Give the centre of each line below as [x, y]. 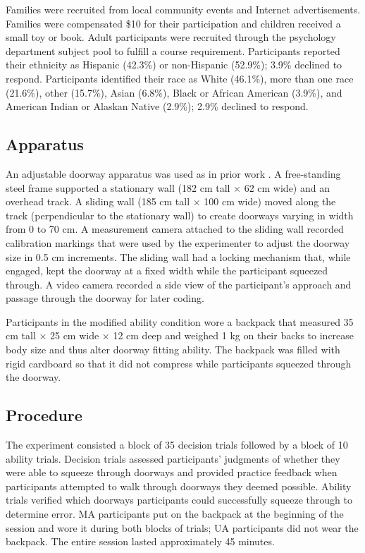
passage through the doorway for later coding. [105, 298]
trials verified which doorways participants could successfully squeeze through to [179, 500]
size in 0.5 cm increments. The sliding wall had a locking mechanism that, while [178, 256]
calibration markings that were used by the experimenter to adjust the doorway [178, 242]
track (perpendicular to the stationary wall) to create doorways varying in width [180, 215]
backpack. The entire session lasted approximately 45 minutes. [140, 541]
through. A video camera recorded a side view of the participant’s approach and [179, 284]
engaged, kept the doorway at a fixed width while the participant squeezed [167, 271]
